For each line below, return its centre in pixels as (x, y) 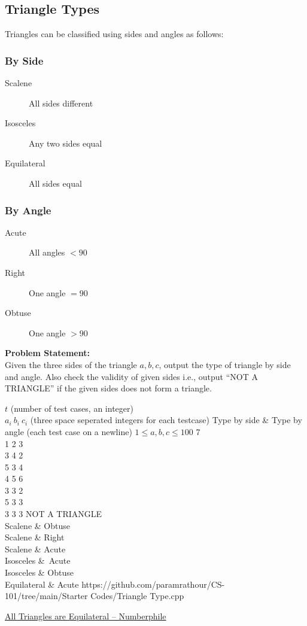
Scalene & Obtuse (37, 525)
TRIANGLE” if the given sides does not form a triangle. (108, 388)
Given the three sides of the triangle (71, 364)
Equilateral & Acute (42, 584)
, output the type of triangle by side (225, 364)
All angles (47, 252)
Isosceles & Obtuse (39, 572)
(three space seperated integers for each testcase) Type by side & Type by (166, 420)
